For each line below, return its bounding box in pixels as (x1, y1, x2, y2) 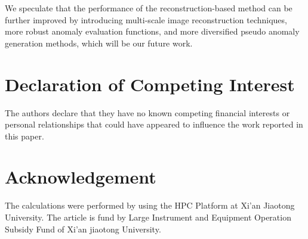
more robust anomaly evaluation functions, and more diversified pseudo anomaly (5, 25, 300, 38)
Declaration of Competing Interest (5, 72, 295, 96)
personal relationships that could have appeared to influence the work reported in (5, 118, 303, 131)
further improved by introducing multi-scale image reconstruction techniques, (5, 13, 287, 26)
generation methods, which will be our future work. (5, 36, 193, 49)
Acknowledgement (5, 164, 156, 189)
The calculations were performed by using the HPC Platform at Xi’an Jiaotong (5, 199, 295, 212)
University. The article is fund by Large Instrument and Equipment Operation (5, 211, 291, 223)
